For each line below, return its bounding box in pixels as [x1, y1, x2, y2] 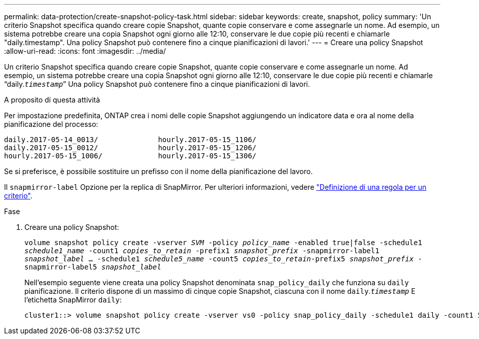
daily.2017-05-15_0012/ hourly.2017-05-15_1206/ [4, 144, 257, 152]
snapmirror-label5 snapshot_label [24, 263, 161, 271]
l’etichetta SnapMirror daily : [24, 295, 122, 304]
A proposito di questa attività [4, 95, 100, 104]
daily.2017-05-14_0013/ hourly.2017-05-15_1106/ [4, 135, 257, 144]
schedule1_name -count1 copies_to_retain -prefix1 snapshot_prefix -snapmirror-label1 [24, 247, 380, 255]
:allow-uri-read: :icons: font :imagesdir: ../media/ [4, 47, 166, 55]
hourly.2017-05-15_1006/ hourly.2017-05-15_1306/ [4, 152, 257, 160]
